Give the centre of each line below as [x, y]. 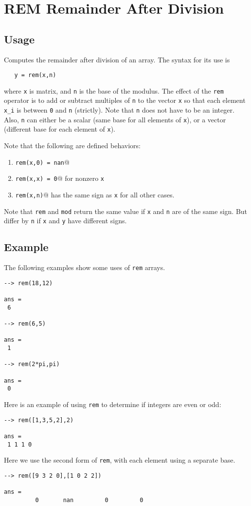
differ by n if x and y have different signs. [65, 221]
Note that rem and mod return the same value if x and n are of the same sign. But [126, 211]
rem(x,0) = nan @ [42, 162]
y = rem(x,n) [35, 75]
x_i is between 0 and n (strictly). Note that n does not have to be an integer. [119, 110]
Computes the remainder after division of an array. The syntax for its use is [117, 59]
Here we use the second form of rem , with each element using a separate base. [120, 460]
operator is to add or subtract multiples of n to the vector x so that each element [125, 100]
